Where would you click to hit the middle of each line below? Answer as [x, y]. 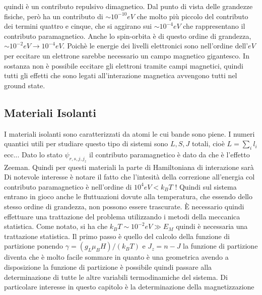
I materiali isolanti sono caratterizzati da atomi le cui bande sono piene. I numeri [129, 133]
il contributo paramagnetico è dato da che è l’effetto [170, 154]
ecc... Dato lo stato [33, 154]
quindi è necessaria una [212, 226]
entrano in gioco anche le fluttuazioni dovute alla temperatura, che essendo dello [128, 196]
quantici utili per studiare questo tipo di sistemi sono [86, 143]
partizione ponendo [34, 246]
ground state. [25, 85]
